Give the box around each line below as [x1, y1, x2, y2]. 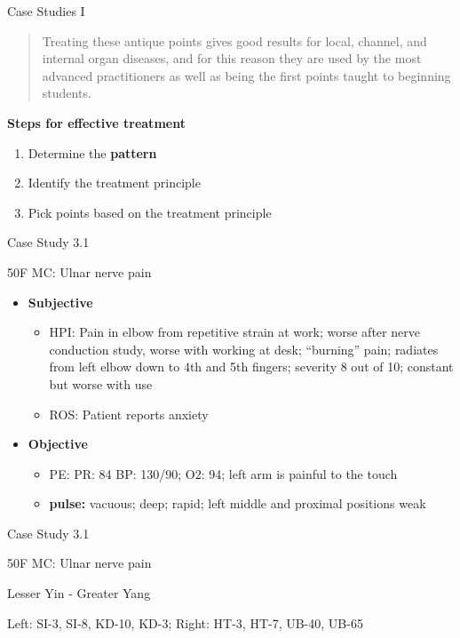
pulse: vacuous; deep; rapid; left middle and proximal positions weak [49, 494, 426, 513]
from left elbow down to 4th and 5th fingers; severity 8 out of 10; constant [49, 357, 454, 376]
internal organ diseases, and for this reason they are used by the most [42, 49, 422, 68]
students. [42, 84, 91, 102]
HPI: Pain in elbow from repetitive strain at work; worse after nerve [49, 323, 420, 341]
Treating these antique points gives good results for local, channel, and [42, 31, 427, 50]
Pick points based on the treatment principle [28, 203, 272, 221]
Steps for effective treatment [7, 113, 186, 132]
